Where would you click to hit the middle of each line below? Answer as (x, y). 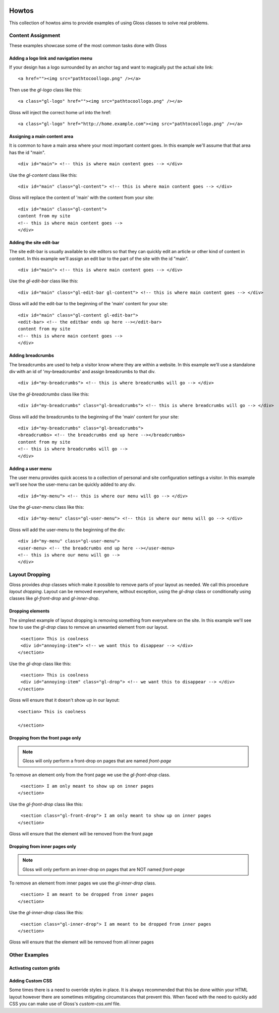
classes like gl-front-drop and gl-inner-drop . (55, 599)
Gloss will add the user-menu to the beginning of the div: (67, 530)
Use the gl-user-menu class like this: (47, 507)
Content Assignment (35, 36)
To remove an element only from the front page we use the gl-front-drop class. (90, 775)
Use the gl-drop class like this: (40, 664)
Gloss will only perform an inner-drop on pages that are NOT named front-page (104, 869)
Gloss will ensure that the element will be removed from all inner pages (82, 942)
